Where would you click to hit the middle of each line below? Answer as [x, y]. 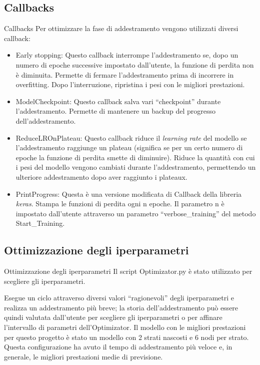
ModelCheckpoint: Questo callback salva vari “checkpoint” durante [118, 101]
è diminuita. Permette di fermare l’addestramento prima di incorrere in [125, 74]
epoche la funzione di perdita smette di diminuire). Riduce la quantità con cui [135, 157]
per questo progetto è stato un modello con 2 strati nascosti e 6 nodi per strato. [126, 337]
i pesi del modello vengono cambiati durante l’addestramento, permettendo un [136, 167]
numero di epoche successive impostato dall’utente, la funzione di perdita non [135, 64]
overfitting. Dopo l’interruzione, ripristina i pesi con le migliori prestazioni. [130, 84]
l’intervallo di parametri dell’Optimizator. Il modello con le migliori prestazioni [125, 327]
